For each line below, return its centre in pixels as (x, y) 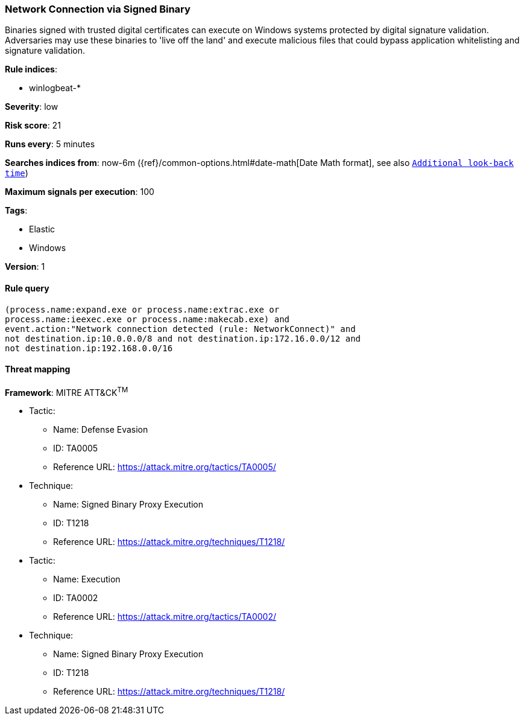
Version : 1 (25, 267)
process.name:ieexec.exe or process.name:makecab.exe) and (147, 319)
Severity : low (32, 107)
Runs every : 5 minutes (50, 144)
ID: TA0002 (76, 598)
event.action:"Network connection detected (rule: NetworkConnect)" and (180, 329)
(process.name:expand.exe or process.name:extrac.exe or (142, 309)
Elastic (42, 229)
